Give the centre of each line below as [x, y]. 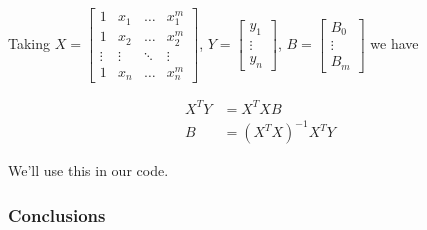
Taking [29, 43]
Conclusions [57, 214]
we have [394, 43]
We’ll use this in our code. [88, 170]
